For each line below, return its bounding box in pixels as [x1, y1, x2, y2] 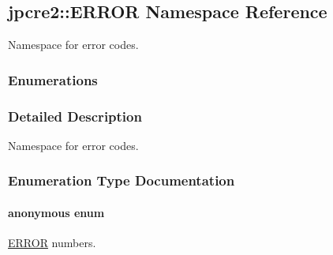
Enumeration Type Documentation [8, 171, 235, 190]
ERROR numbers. [8, 234, 96, 251]
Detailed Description [8, 106, 142, 126]
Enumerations [8, 69, 98, 89]
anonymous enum [8, 204, 105, 220]
